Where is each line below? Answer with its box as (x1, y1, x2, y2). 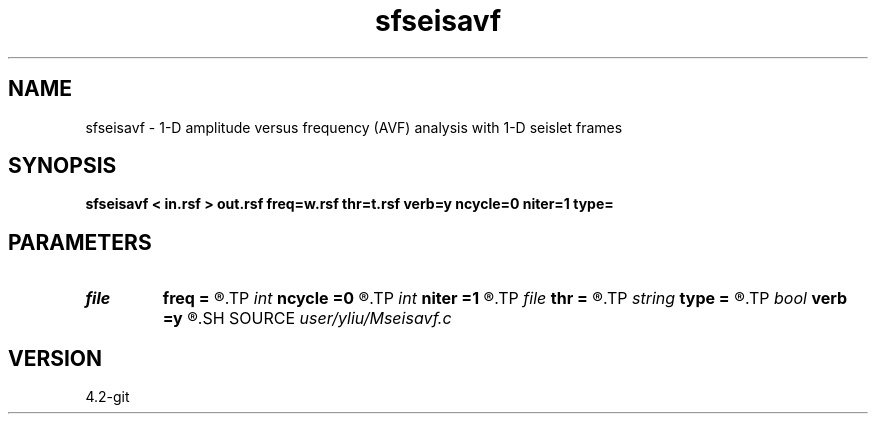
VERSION (8, 345, 103, 371)
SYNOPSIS (8, 153, 117, 179)
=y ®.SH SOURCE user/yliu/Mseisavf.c (162, 308, 452, 329)
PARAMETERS (8, 229, 152, 255)
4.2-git (85, 388, 130, 406)
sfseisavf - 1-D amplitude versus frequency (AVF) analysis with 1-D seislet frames (85, 118, 623, 136)
